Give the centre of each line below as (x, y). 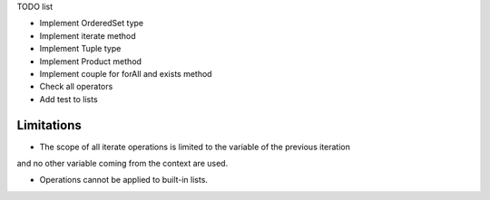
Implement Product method (91, 61)
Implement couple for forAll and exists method (126, 73)
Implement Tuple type (80, 49)
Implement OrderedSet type (92, 24)
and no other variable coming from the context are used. (122, 164)
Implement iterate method (88, 35)
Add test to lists (69, 99)
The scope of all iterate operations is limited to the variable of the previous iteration (195, 147)
